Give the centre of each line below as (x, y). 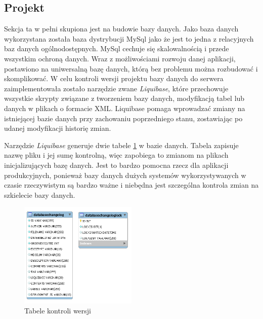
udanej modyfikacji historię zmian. (58, 128)
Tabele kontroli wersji (58, 310)
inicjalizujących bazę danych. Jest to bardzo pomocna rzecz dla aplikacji (116, 165)
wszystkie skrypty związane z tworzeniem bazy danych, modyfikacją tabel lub (124, 98)
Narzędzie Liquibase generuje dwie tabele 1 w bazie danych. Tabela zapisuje (121, 145)
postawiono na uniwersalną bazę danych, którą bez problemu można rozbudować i (131, 68)
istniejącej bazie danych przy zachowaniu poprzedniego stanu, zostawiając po (123, 118)
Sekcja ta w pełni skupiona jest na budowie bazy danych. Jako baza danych (121, 29)
